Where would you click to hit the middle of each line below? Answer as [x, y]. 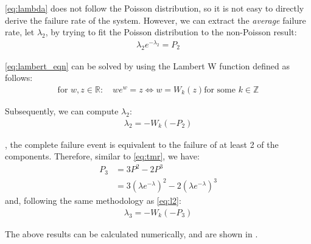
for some [220, 90]
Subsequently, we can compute [62, 110]
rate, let [20, 32]
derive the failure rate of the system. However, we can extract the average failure [155, 20]
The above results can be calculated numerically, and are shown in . [131, 233]
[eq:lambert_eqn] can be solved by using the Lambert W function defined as [147, 65]
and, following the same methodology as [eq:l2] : [93, 200]
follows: [19, 78]
